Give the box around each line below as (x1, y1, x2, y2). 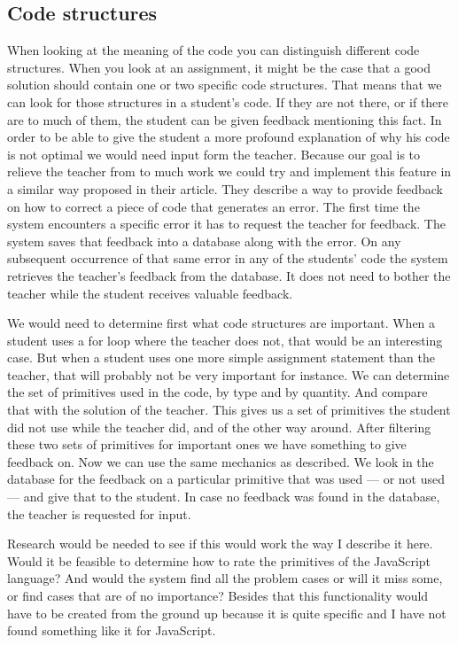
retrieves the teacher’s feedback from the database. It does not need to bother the (7, 266, 451, 284)
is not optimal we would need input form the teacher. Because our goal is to (7, 144, 421, 163)
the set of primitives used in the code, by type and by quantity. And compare (7, 383, 428, 401)
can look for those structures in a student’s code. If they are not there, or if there (7, 92, 449, 111)
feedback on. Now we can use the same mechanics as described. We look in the (7, 452, 434, 470)
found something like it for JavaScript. (7, 621, 216, 640)
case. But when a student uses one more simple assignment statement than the (7, 348, 435, 367)
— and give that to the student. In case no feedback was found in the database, (7, 487, 440, 506)
